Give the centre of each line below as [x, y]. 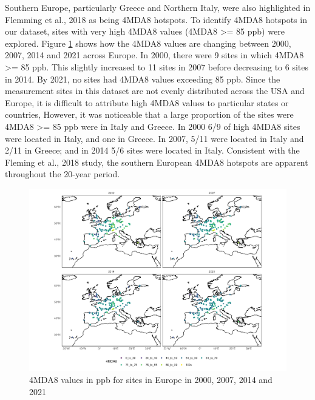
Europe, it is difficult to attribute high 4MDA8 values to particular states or [147, 102]
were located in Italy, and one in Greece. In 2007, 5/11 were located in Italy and [154, 138]
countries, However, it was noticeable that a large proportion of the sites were [149, 114]
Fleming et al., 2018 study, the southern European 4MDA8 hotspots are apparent [157, 162]
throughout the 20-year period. [63, 174]
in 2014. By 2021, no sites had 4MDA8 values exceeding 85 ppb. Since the [143, 79]
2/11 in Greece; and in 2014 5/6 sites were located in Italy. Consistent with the [152, 150]
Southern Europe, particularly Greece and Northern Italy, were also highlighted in [158, 7]
